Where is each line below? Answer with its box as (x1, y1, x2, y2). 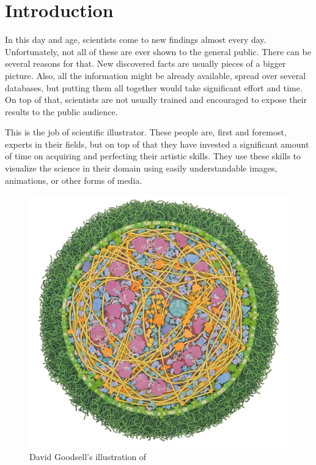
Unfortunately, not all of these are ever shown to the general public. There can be (5, 45, 311, 58)
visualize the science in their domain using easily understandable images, (5, 162, 277, 175)
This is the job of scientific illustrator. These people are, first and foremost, (5, 126, 287, 138)
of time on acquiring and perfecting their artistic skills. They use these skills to (5, 149, 301, 162)
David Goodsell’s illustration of (29, 450, 147, 463)
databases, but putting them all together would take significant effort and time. (5, 81, 303, 94)
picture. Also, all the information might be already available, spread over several (5, 69, 306, 81)
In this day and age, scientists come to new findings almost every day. (5, 33, 266, 46)
